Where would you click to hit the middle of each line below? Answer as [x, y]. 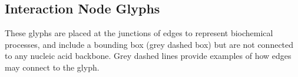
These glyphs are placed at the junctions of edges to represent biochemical [139, 33]
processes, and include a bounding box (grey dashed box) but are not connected [149, 44]
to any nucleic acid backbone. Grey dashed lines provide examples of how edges [148, 56]
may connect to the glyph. [52, 67]
